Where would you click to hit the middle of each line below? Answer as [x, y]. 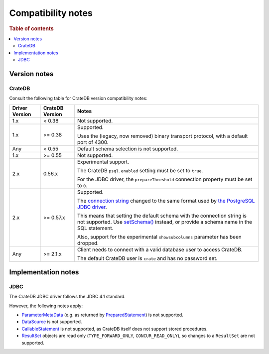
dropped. [88, 243]
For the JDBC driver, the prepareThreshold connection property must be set [165, 179]
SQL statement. [96, 228]
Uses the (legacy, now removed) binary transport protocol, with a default [163, 136]
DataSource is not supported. [52, 322]
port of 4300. [93, 142]
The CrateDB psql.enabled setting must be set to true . [140, 170]
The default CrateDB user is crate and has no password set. [147, 258]
